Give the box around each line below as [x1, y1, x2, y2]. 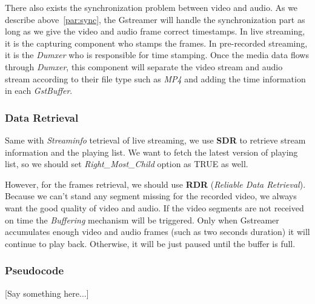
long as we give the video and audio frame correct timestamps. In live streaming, [5, 25, 305, 38]
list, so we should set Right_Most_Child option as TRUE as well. [5, 157, 248, 170]
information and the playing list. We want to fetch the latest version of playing [5, 145, 298, 158]
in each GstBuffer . [5, 84, 73, 97]
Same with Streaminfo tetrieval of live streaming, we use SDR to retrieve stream [5, 133, 306, 146]
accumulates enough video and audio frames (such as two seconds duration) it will [5, 225, 310, 238]
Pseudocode [5, 263, 64, 278]
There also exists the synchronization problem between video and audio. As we [5, 1, 298, 13]
